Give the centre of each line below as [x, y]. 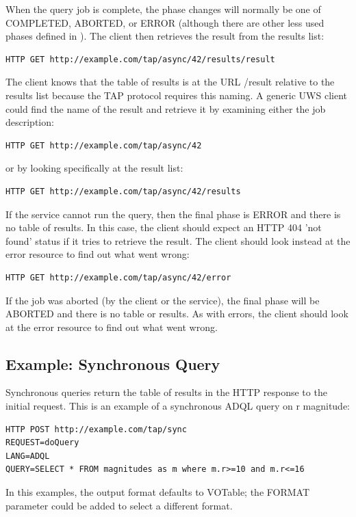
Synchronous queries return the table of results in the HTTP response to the [166, 392]
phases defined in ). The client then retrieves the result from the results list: [165, 36]
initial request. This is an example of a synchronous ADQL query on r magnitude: [178, 406]
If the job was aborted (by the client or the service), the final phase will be [163, 300]
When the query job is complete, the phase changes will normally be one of [163, 9]
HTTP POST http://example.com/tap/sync [96, 429]
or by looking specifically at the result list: [94, 168]
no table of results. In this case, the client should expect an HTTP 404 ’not [164, 227]
